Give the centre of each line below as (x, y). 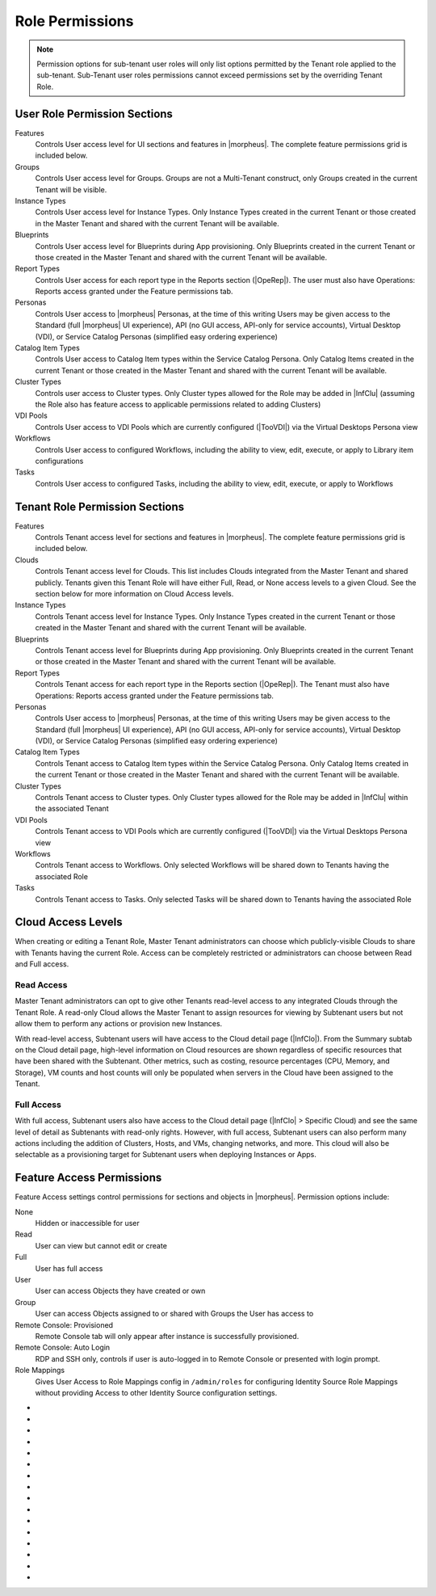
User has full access (69, 1268)
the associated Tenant (72, 809)
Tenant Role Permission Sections (100, 506)
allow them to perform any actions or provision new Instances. (119, 1024)
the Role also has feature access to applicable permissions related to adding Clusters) (178, 404)
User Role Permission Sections (94, 114)
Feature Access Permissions (88, 1178)
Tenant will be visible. (71, 189)
